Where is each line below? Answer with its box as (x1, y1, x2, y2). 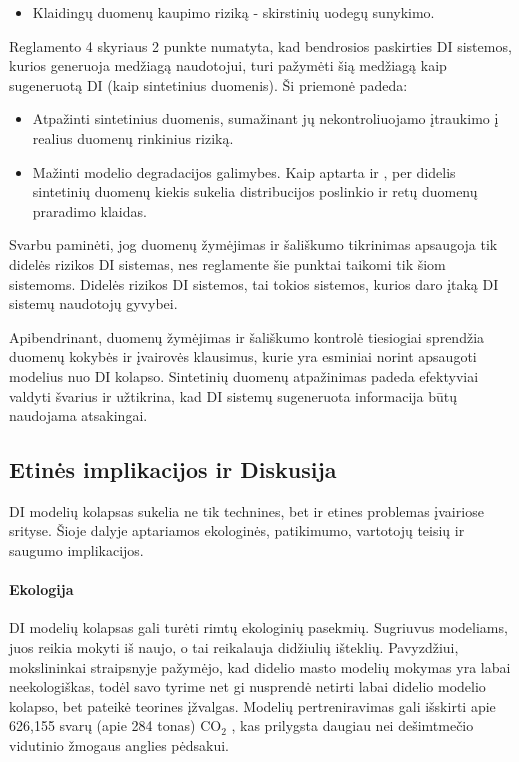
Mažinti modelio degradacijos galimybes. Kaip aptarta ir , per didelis (32, 161, 456, 182)
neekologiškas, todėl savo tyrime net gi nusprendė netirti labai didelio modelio (9, 676, 486, 697)
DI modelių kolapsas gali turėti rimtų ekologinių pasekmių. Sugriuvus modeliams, (9, 617, 508, 638)
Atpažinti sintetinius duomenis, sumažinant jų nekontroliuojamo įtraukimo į (32, 108, 499, 129)
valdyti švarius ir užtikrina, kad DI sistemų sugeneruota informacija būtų (9, 385, 458, 406)
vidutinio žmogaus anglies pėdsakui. (9, 735, 229, 756)
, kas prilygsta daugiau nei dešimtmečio (231, 715, 474, 736)
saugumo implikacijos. (9, 540, 144, 561)
